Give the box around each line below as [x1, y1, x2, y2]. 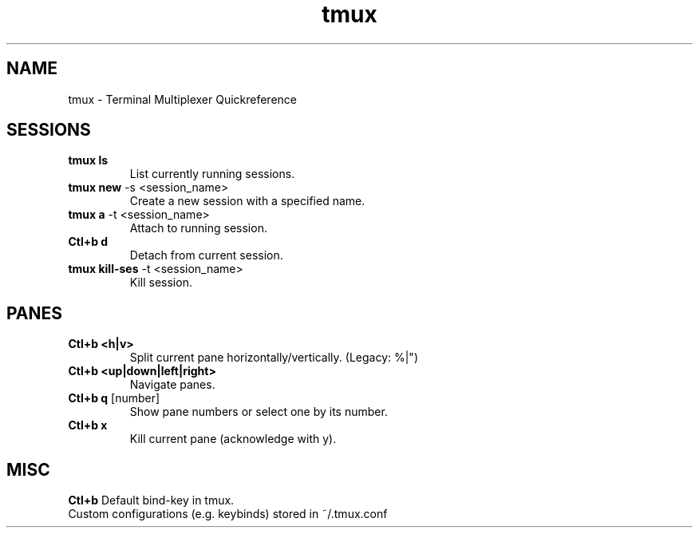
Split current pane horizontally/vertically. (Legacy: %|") [129, 350, 419, 365]
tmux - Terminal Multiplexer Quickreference [68, 92, 298, 106]
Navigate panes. [129, 378, 215, 392]
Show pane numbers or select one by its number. [129, 405, 388, 419]
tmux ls [68, 153, 109, 168]
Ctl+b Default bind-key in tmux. [68, 493, 235, 508]
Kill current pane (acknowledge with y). [129, 432, 337, 446]
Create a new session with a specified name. [129, 194, 365, 208]
